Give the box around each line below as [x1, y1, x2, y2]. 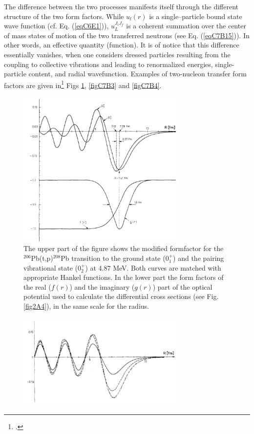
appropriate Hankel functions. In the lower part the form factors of [23, 272, 224, 282]
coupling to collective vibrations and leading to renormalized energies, [4, 59, 213, 69]
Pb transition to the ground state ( [61, 252, 166, 263]
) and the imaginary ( [69, 281, 135, 292]
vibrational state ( [23, 262, 78, 273]
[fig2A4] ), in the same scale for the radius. [23, 300, 149, 311]
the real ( [23, 281, 51, 292]
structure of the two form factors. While [4, 11, 124, 21]
